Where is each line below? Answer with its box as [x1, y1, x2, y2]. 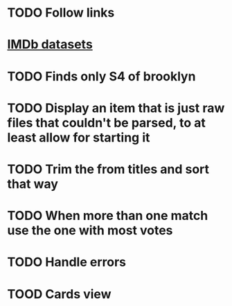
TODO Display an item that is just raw [7, 100, 225, 116]
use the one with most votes [7, 223, 173, 239]
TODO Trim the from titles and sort [7, 161, 210, 177]
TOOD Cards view [7, 286, 111, 302]
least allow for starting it [7, 130, 150, 145]
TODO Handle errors [7, 255, 127, 270]
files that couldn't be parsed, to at [7, 114, 206, 130]
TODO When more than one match [7, 208, 208, 223]
